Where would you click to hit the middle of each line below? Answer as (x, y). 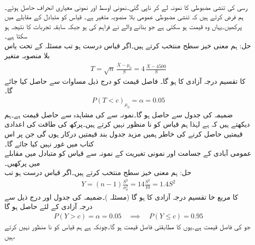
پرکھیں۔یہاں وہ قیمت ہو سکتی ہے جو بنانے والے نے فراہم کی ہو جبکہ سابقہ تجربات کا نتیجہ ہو (123, 26)
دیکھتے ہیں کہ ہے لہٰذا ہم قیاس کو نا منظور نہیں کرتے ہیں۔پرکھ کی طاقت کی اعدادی (127, 124)
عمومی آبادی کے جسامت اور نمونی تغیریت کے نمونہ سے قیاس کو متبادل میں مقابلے (128, 153)
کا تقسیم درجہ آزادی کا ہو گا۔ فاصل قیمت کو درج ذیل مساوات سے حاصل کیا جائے (125, 81)
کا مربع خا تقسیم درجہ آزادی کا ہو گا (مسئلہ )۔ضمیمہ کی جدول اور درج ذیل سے (121, 196)
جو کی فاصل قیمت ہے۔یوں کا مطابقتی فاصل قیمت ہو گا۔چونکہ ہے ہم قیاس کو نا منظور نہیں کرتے (127, 227)
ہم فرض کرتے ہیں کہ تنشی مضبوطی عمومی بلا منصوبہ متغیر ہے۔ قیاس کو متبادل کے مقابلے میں (124, 17)
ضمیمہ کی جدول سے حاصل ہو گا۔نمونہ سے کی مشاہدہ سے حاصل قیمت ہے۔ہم (119, 114)
